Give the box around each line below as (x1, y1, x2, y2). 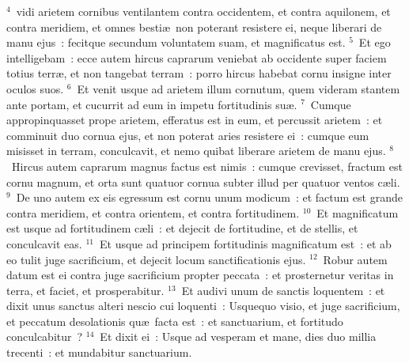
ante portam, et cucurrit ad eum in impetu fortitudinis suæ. (6, 96, 297, 112)
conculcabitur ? (6, 328, 83, 345)
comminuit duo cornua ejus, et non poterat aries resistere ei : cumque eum (6, 127, 369, 143)
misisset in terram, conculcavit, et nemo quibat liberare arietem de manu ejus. (6, 142, 386, 159)
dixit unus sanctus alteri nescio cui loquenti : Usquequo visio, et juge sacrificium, (6, 297, 400, 314)
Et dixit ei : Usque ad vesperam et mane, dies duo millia (100, 328, 377, 345)
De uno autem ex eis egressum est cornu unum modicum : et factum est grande (16, 189, 403, 206)
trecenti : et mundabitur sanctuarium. (6, 344, 192, 361)
